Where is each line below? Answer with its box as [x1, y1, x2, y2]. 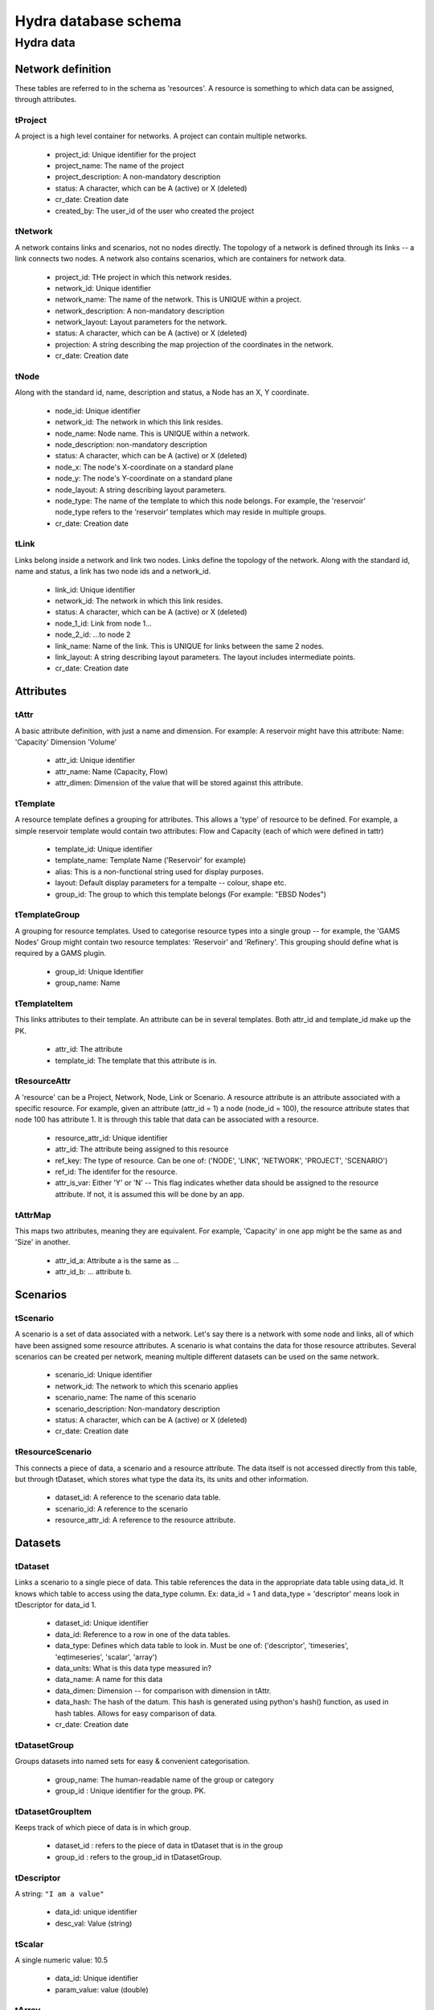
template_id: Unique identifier [55, 844, 153, 854]
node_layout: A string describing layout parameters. [55, 485, 227, 494]
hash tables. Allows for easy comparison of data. [55, 1708, 217, 1718]
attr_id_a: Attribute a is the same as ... [55, 1255, 180, 1265]
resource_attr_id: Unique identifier [55, 1133, 168, 1142]
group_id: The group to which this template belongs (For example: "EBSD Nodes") [55, 889, 327, 899]
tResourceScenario [14, 1446, 92, 1458]
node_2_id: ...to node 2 [55, 630, 131, 639]
